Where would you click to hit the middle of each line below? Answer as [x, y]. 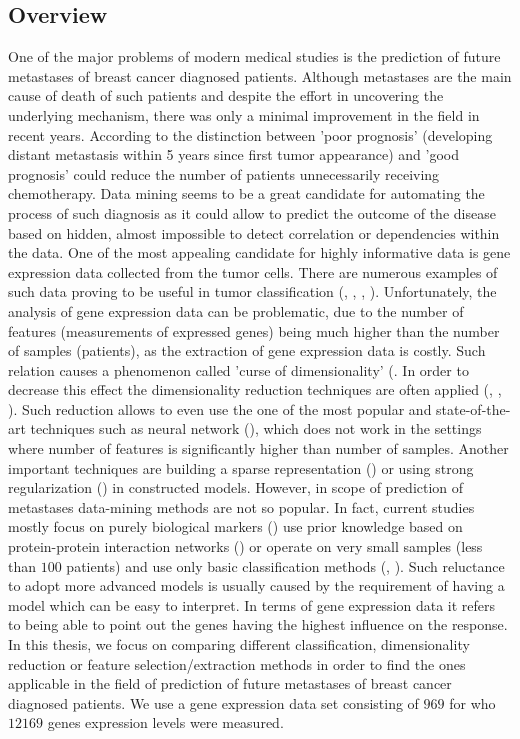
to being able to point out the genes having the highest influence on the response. [258, 624]
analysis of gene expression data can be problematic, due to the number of [236, 310]
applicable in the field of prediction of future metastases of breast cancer [230, 683]
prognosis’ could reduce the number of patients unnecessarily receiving [224, 173]
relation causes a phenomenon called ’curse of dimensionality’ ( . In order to [238, 369]
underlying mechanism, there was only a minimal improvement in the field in [244, 114]
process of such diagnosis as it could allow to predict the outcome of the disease [252, 212]
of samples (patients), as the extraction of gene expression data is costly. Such [247, 350]
